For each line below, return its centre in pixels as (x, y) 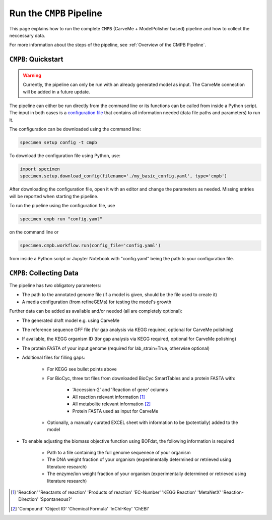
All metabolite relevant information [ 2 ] (112, 404)
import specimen (40, 169)
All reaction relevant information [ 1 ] (109, 397)
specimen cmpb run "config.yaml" (61, 219)
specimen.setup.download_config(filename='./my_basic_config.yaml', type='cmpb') (124, 176)
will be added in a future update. (56, 91)
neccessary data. (27, 35)
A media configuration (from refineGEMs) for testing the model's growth (97, 302)
